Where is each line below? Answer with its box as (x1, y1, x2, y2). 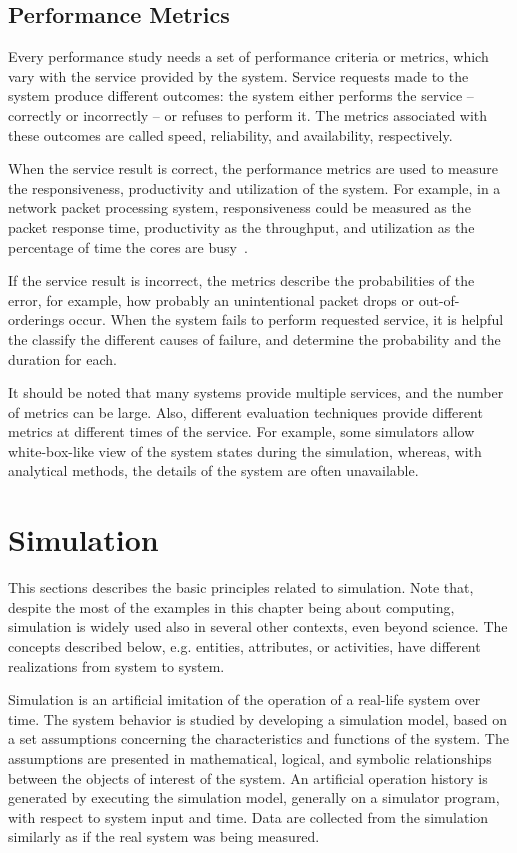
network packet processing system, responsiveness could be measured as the (8, 197, 471, 218)
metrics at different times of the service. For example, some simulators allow (8, 421, 475, 442)
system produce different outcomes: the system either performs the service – (8, 85, 474, 106)
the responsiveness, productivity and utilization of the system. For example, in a (8, 177, 501, 198)
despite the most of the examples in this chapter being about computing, (8, 596, 455, 617)
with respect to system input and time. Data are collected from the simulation (8, 806, 489, 827)
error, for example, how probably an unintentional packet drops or (8, 289, 415, 310)
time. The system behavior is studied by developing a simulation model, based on (8, 708, 508, 729)
